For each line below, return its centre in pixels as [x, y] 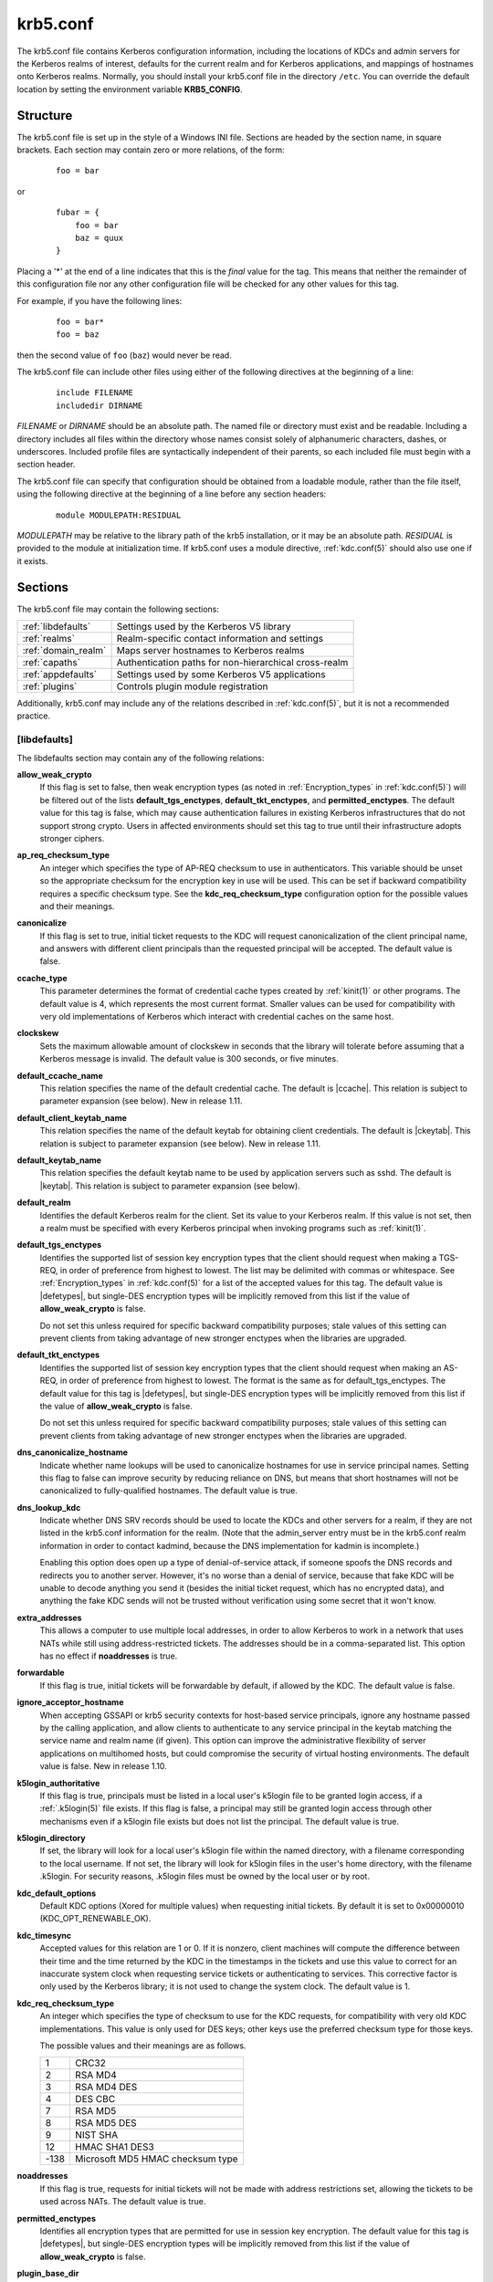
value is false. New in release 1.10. [104, 1766]
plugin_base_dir [48, 2274]
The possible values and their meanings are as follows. [143, 2046]
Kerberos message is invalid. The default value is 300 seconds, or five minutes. [189, 1059]
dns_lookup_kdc [49, 1507]
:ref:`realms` [48, 639]
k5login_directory [51, 1838]
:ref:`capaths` [52, 663]
